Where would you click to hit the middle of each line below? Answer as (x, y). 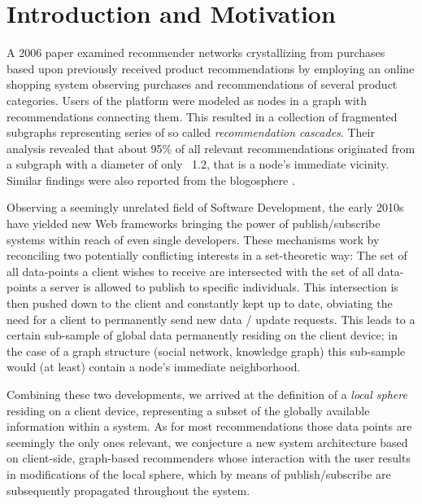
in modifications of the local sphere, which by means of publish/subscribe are (199, 473)
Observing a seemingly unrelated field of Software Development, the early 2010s (205, 207)
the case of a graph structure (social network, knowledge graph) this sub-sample (206, 351)
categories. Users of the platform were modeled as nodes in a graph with (187, 100)
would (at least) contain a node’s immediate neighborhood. (154, 367)
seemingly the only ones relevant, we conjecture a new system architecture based (207, 442)
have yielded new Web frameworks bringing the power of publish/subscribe (194, 224)
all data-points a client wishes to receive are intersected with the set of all (190, 271)
